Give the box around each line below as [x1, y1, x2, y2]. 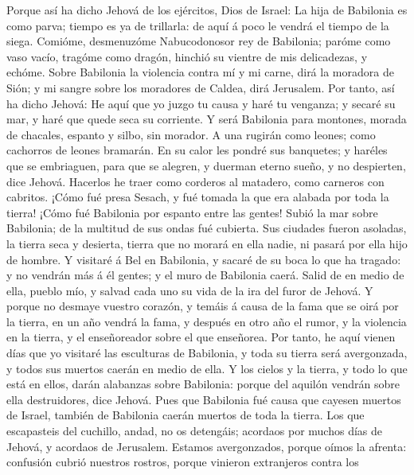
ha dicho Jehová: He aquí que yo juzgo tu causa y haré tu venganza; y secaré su [6, 95, 396, 111]
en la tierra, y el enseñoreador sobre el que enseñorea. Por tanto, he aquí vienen [6, 329, 396, 345]
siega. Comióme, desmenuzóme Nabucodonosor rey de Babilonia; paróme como [6, 33, 391, 49]
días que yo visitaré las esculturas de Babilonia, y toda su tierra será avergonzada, [6, 345, 408, 361]
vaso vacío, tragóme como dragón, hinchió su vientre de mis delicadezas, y [6, 48, 368, 64]
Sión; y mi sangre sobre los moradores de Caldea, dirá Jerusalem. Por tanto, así [6, 79, 395, 95]
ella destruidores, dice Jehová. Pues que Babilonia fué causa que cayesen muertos [6, 391, 401, 407]
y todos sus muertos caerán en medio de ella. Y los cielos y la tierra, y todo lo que [6, 360, 408, 376]
